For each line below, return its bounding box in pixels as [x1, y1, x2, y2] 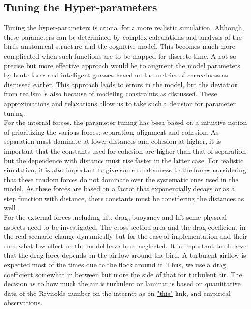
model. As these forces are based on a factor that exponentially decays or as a [4, 184, 235, 194]
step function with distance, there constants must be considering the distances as [4, 193, 244, 203]
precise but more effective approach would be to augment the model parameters [4, 60, 240, 70]
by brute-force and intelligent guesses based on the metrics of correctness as [4, 70, 228, 80]
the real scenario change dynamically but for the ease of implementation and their [4, 231, 247, 241]
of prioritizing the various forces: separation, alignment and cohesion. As [4, 126, 219, 137]
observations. [4, 297, 43, 308]
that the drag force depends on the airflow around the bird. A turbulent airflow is [4, 250, 246, 260]
